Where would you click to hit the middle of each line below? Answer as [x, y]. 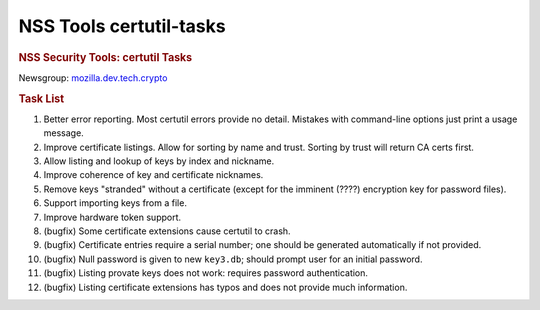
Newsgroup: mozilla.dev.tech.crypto [93, 77]
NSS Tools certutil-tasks [122, 26]
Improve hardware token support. [112, 217]
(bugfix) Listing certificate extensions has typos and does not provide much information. [225, 287]
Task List [41, 98]
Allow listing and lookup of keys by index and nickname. [159, 161]
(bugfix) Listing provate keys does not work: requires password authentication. [206, 273]
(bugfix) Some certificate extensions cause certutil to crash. [167, 231]
